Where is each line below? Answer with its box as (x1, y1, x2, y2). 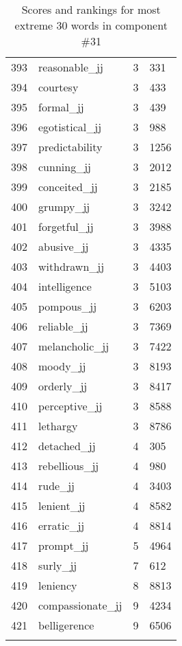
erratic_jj (38, 517, 85, 533)
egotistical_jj (38, 119, 102, 135)
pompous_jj (38, 298, 97, 314)
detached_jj (38, 438, 96, 454)
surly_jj (38, 557, 77, 573)
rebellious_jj (38, 458, 99, 474)
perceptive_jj (38, 398, 103, 414)
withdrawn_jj (38, 258, 105, 274)
